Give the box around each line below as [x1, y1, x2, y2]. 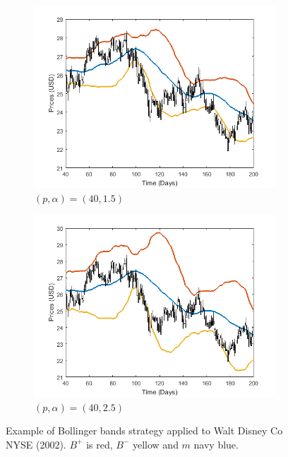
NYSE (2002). [6, 437, 66, 451]
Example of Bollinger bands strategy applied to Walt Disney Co [6, 423, 283, 438]
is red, [86, 437, 113, 451]
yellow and [132, 437, 179, 451]
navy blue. [193, 437, 239, 451]
